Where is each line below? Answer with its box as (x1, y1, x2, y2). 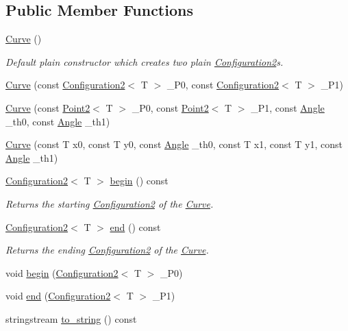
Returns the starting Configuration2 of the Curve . (5, 196, 214, 210)
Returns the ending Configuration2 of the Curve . (5, 243, 209, 257)
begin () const (110, 173, 169, 188)
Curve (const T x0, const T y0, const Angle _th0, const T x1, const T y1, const (5, 137, 343, 151)
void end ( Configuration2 (5, 289, 111, 303)
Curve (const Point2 (5, 100, 90, 114)
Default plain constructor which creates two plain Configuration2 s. (5, 54, 284, 69)
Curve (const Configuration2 (5, 77, 125, 92)
